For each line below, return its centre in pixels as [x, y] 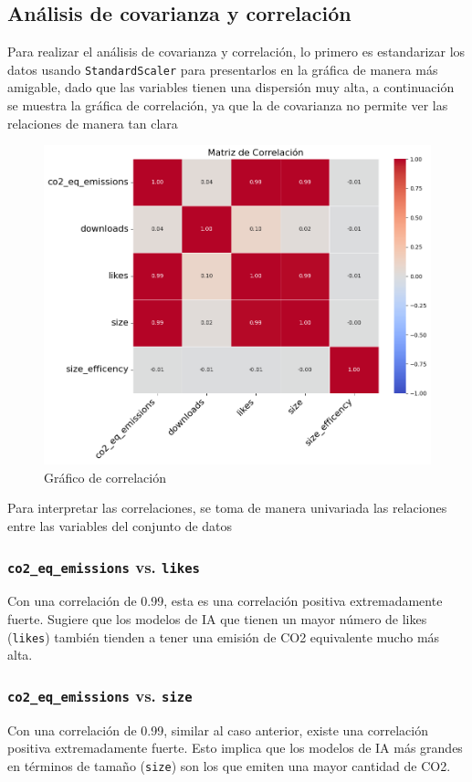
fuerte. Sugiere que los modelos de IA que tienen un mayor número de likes [217, 618]
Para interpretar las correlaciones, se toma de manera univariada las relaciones [227, 508]
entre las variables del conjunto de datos [120, 526]
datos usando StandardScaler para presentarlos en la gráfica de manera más [223, 69]
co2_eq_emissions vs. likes [104, 566]
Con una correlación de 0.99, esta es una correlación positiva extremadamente [225, 601]
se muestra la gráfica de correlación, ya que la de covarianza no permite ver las [228, 105]
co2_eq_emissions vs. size [100, 695]
